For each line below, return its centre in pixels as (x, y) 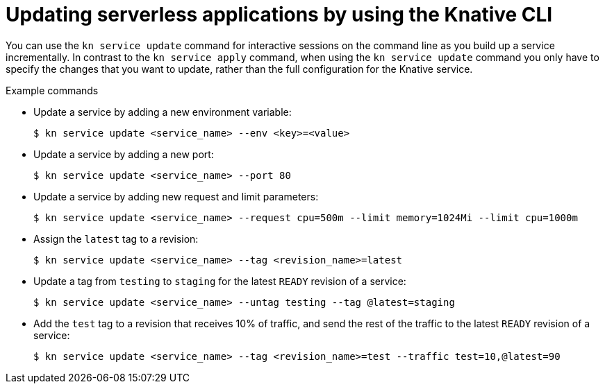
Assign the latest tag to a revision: (116, 239)
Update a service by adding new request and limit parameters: (176, 196)
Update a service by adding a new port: (124, 154)
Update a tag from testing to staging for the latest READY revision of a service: (220, 281)
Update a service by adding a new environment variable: (163, 112)
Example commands (52, 90)
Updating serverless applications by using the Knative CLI (279, 15)
